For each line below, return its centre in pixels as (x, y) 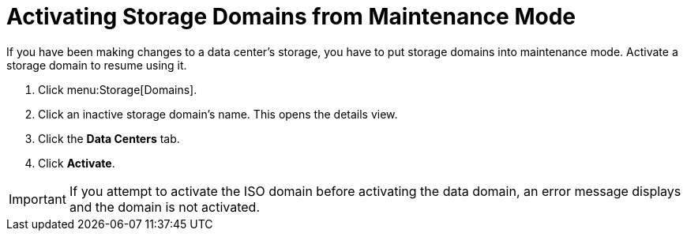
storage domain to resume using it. (97, 65)
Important (38, 199)
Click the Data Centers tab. (109, 138)
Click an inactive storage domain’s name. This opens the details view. (218, 114)
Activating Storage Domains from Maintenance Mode (291, 17)
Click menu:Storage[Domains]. (118, 89)
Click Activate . (77, 163)
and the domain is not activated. (164, 207)
